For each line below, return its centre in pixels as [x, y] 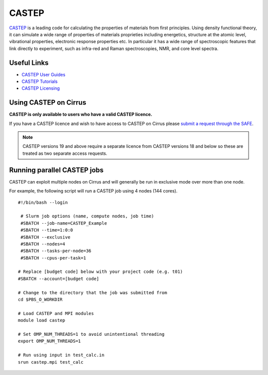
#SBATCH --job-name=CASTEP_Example [64, 223]
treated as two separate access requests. [65, 153]
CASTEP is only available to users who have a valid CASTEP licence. [81, 115]
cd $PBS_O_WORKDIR [40, 300]
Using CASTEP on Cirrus [48, 102]
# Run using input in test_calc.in [61, 355]
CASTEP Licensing [41, 88]
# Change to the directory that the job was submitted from [93, 292]
